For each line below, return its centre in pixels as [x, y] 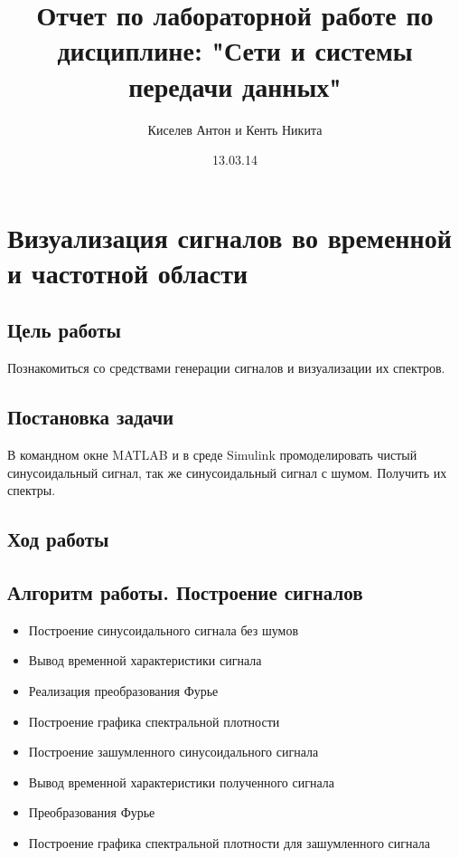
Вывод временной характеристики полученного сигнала [182, 782]
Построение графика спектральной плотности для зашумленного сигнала [229, 842]
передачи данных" [235, 86]
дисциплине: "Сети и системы [235, 50]
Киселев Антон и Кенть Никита [235, 129]
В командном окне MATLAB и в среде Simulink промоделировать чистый [212, 455]
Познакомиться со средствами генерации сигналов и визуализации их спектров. [226, 368]
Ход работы [58, 539]
